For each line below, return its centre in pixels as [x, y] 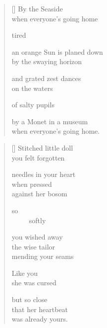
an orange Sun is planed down [57, 51]
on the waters [32, 88]
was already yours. [40, 319]
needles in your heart [44, 174]
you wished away [37, 237]
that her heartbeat [40, 309]
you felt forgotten [38, 157]
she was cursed [34, 283]
